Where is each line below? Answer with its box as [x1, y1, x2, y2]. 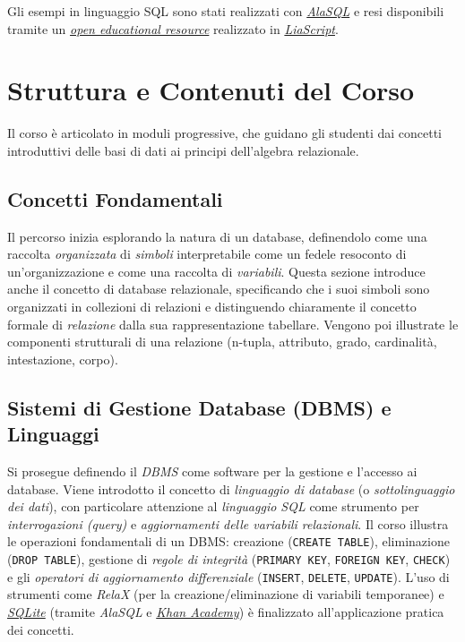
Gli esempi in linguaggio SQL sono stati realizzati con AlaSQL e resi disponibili [7, 2, 444, 20]
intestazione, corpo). [7, 349, 118, 368]
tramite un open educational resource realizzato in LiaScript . [7, 19, 339, 38]
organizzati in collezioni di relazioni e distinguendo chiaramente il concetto [7, 297, 417, 316]
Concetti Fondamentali [7, 184, 223, 212]
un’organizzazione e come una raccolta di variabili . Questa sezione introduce [7, 261, 426, 280]
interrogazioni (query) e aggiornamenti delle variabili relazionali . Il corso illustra [7, 514, 449, 533]
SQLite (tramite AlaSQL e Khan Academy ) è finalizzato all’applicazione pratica [7, 602, 444, 621]
